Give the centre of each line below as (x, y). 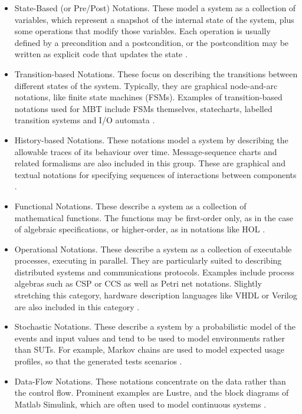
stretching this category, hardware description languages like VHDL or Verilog (156, 295)
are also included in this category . (77, 306)
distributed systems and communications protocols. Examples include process (155, 272)
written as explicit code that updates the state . (101, 54)
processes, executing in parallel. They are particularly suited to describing (148, 260)
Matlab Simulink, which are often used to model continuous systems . (140, 404)
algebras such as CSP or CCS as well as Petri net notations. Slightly (138, 283)
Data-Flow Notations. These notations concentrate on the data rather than (150, 381)
